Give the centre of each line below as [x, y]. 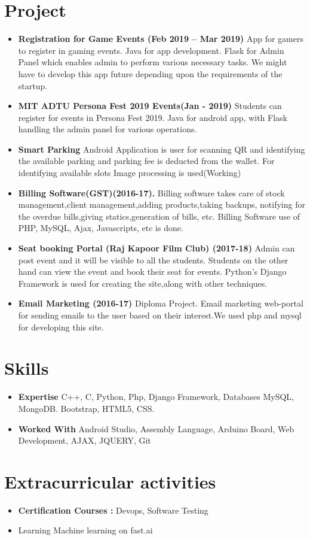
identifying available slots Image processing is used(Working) [130, 173]
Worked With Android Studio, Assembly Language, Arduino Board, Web [156, 428]
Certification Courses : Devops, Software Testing [113, 510]
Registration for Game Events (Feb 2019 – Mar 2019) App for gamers [161, 39]
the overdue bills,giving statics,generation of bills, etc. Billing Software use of [159, 216]
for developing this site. [61, 327]
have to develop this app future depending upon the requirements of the [150, 73]
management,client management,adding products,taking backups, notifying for [162, 204]
